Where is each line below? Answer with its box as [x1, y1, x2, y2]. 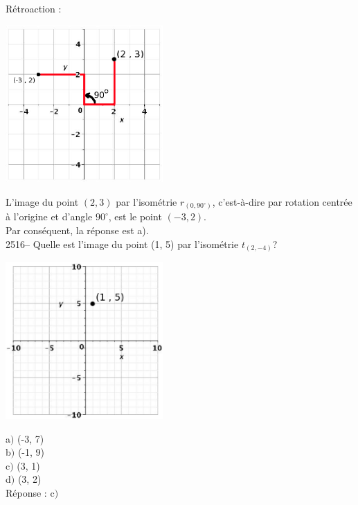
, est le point [108, 209, 162, 224]
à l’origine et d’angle [6, 209, 93, 224]
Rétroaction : [6, 1, 62, 15]
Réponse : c [6, 485, 55, 499]
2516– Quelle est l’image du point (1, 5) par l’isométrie [6, 236, 239, 251]
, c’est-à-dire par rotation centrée [212, 194, 352, 209]
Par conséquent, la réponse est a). [6, 223, 149, 238]
